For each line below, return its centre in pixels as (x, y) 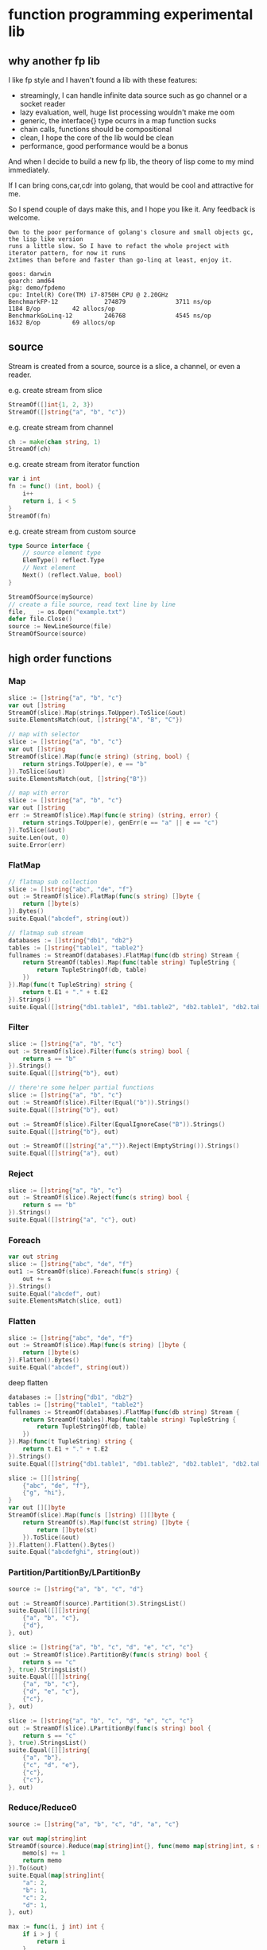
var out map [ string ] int (48, 1839)
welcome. (24, 218)
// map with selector (44, 734)
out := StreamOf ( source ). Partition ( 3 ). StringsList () (97, 1603)
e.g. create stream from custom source (72, 531)
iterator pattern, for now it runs (67, 253)
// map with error (39, 793)
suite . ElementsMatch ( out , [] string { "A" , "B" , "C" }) (95, 720)
